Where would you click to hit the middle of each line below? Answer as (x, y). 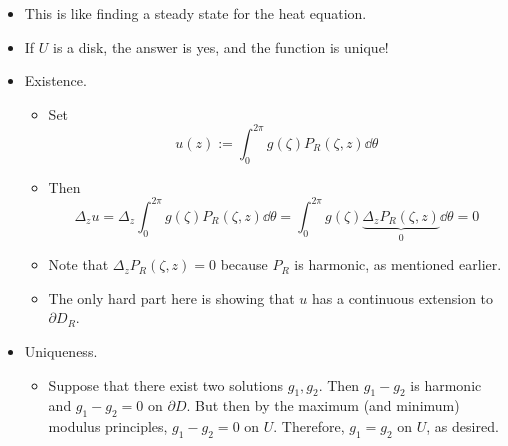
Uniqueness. (61, 350)
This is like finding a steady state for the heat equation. (195, 13)
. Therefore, (309, 426)
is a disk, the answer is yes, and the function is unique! (221, 46)
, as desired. (462, 426)
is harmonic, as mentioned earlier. (398, 264)
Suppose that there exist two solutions (166, 384)
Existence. (55, 80)
